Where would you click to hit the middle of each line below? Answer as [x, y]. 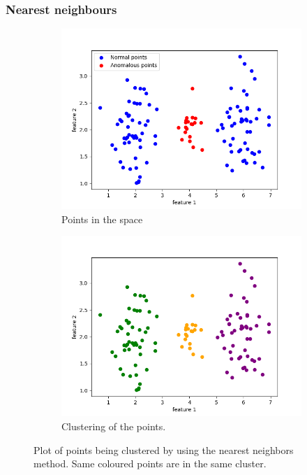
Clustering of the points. [114, 426]
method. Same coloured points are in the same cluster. [150, 463]
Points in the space [102, 219]
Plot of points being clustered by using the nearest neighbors [164, 449]
